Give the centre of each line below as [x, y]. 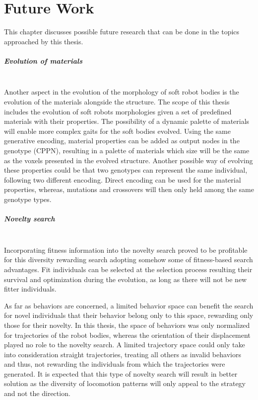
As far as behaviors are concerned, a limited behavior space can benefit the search [129, 305]
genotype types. [28, 199]
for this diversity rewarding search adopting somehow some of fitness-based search [129, 259]
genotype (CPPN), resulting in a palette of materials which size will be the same [127, 150]
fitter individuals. [30, 289]
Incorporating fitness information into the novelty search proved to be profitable [126, 250]
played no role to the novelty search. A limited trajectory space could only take [125, 345]
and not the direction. [37, 393]
